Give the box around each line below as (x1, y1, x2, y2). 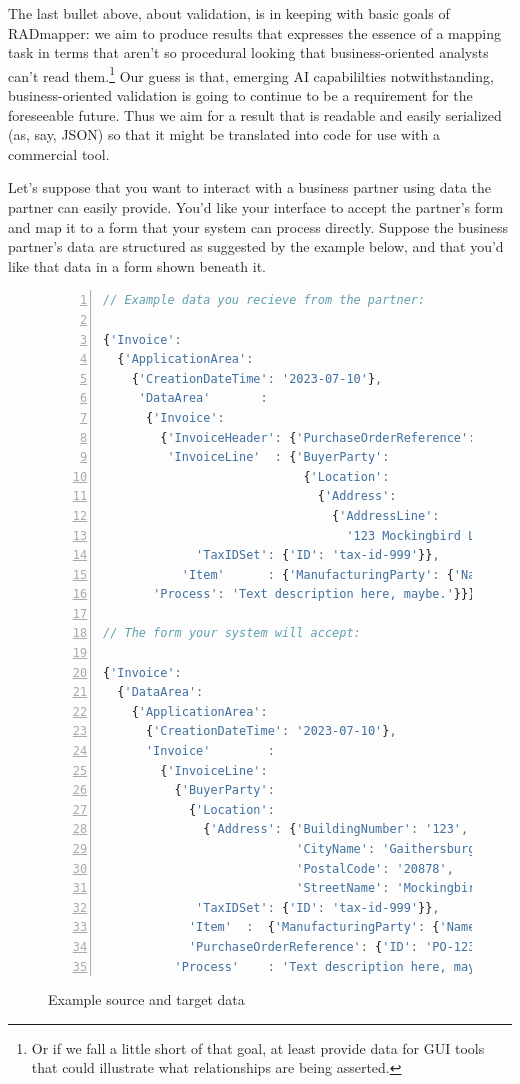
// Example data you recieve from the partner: (103, 293, 426, 308)
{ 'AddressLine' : (332, 508, 440, 523)
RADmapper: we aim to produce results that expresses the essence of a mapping (8, 22, 501, 43)
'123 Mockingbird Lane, (346, 528, 504, 543)
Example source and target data (48, 989, 245, 1010)
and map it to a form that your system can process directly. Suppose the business (8, 216, 509, 237)
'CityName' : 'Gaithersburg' (296, 842, 483, 856)
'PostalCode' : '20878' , (296, 861, 454, 876)
